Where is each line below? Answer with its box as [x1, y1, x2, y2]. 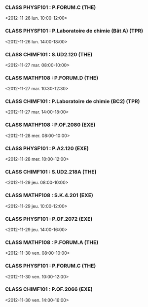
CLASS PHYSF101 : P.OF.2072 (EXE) [5, 215, 93, 222]
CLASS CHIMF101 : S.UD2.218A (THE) [5, 169, 97, 175]
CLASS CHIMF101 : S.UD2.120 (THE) [5, 51, 93, 58]
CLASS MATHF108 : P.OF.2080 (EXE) [5, 121, 96, 128]
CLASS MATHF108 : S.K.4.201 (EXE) [5, 192, 94, 199]
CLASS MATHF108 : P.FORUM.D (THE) [5, 74, 99, 81]
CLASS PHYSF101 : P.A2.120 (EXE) [5, 145, 89, 152]
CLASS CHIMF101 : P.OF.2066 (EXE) [5, 286, 93, 293]
